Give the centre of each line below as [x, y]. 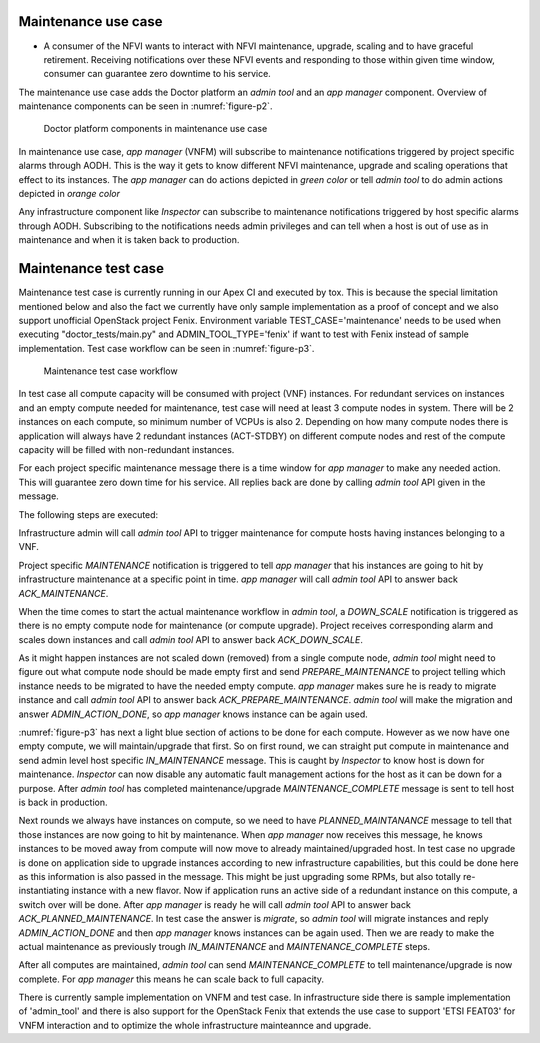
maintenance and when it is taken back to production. [129, 240]
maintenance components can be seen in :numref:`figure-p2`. [145, 106]
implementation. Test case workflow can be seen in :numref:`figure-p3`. [166, 348]
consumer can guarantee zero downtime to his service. [157, 74]
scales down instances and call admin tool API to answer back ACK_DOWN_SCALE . [191, 639]
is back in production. [63, 802]
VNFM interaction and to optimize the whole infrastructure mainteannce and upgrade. [195, 1025]
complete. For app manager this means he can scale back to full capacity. [171, 979]
